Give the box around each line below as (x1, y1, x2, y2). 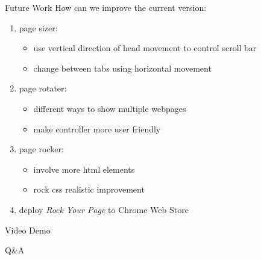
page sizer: (19, 21, 58, 34)
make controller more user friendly (33, 122, 161, 135)
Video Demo (5, 223, 51, 236)
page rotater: (19, 82, 67, 94)
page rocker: (19, 143, 64, 155)
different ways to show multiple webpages (33, 102, 186, 114)
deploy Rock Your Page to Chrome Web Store (19, 203, 189, 215)
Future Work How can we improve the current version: (5, 1, 207, 13)
